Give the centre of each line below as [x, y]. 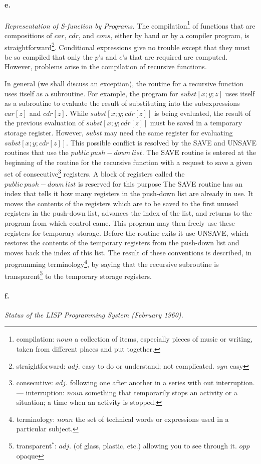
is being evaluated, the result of [202, 113]
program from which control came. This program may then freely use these [120, 223]
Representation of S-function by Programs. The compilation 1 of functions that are [130, 25]
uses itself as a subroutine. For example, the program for [91, 93]
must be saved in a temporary [196, 123]
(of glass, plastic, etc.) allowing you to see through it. [155, 446]
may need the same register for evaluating [169, 133]
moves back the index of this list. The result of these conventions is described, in [128, 252]
